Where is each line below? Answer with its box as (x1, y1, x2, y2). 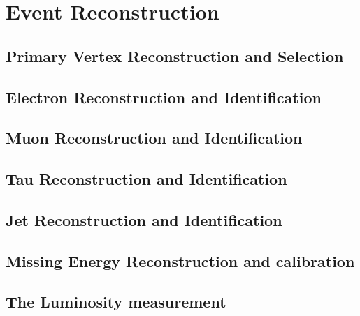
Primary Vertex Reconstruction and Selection (6, 45, 344, 66)
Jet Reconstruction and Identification (6, 209, 282, 230)
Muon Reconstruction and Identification (6, 127, 303, 149)
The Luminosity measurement (6, 291, 226, 313)
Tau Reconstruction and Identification (6, 168, 287, 190)
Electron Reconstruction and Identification (6, 86, 322, 107)
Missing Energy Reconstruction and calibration (6, 250, 355, 271)
